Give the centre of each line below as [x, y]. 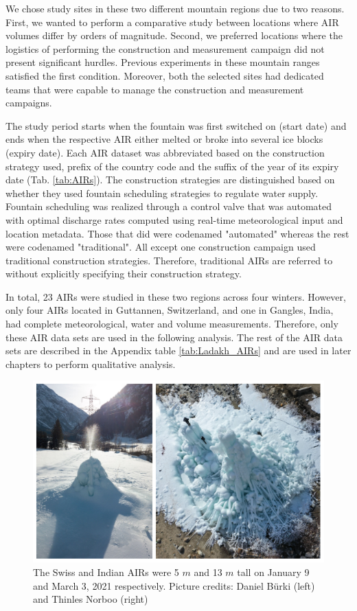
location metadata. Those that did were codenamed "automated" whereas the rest [177, 233]
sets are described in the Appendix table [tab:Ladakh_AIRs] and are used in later [178, 350]
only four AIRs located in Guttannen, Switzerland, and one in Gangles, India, [170, 310]
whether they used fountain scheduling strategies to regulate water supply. [162, 193]
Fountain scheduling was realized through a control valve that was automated [169, 206]
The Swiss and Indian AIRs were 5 [106, 572]
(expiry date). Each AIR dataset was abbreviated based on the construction [165, 152]
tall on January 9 [273, 572]
